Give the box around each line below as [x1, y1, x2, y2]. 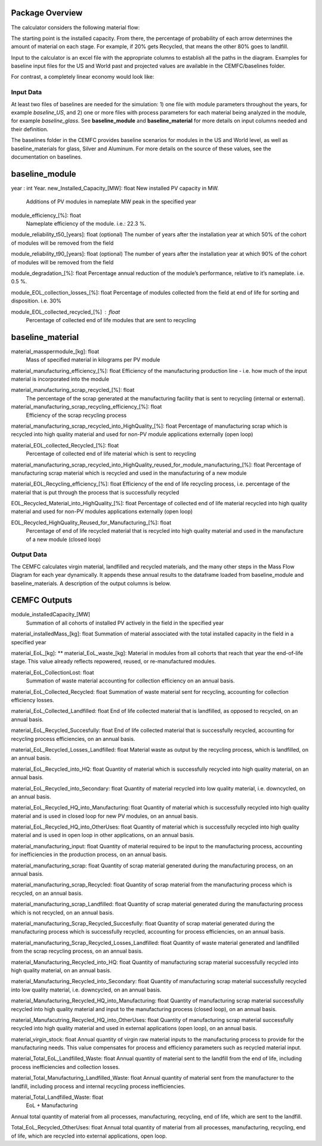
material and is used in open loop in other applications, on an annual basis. [11, 832, 195, 839]
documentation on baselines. [11, 153, 83, 160]
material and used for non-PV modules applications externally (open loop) [11, 508, 193, 515]
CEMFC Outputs [11, 595, 73, 606]
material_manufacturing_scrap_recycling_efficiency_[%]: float [11, 403, 162, 410]
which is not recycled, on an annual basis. [11, 909, 114, 916]
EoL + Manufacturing [26, 1102, 78, 1109]
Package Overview [11, 8, 83, 18]
